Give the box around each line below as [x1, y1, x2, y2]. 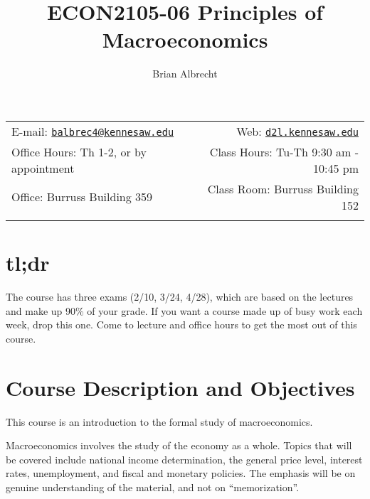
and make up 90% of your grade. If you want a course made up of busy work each [6, 303, 363, 318]
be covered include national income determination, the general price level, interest [6, 451, 363, 466]
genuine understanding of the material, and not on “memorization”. [6, 479, 300, 494]
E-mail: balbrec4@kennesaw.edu [11, 122, 174, 139]
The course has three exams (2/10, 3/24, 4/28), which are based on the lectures [6, 289, 354, 304]
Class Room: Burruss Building [207, 180, 359, 197]
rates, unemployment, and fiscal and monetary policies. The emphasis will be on [6, 466, 356, 481]
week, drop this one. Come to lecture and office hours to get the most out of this [6, 317, 357, 332]
